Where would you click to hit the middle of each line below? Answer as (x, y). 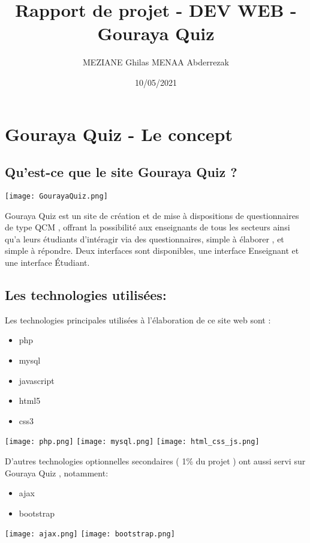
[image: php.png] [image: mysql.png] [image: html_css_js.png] (132, 442)
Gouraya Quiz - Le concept (119, 133)
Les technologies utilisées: (86, 294)
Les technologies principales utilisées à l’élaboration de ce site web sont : (138, 319)
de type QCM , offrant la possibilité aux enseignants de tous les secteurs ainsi (148, 227)
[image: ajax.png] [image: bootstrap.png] (90, 534)
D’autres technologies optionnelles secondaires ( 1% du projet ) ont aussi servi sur (155, 460)
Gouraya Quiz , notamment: (57, 472)
